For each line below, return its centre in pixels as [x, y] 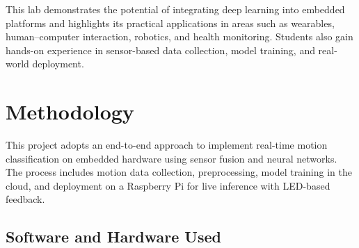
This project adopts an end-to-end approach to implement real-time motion [167, 145]
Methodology [70, 111]
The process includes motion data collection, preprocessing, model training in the [179, 172]
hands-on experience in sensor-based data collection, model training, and [160, 50]
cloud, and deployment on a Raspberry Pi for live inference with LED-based [168, 185]
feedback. [25, 199]
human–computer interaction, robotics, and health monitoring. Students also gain [179, 36]
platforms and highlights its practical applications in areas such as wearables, [170, 23]
